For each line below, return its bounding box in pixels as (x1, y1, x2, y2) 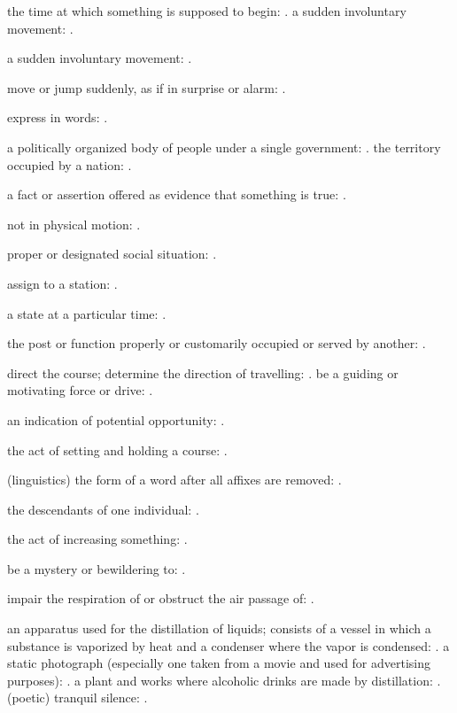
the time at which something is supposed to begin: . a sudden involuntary (7, 2, 407, 19)
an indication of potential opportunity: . (7, 410, 225, 429)
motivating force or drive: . (7, 381, 153, 399)
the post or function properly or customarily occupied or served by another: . (7, 334, 426, 353)
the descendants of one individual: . (7, 500, 199, 518)
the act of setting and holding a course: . (7, 440, 228, 459)
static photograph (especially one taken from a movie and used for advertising (7, 654, 431, 672)
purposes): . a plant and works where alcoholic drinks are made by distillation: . (7, 670, 441, 689)
